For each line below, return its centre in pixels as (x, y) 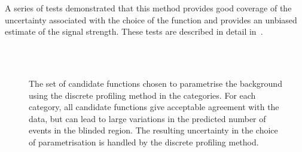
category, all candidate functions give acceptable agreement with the (154, 107)
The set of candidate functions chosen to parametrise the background (155, 83)
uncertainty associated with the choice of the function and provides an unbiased (151, 19)
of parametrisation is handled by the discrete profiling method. (144, 142)
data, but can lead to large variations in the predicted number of (147, 118)
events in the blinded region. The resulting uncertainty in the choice (153, 130)
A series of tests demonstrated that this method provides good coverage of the (148, 8)
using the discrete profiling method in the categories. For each (142, 95)
